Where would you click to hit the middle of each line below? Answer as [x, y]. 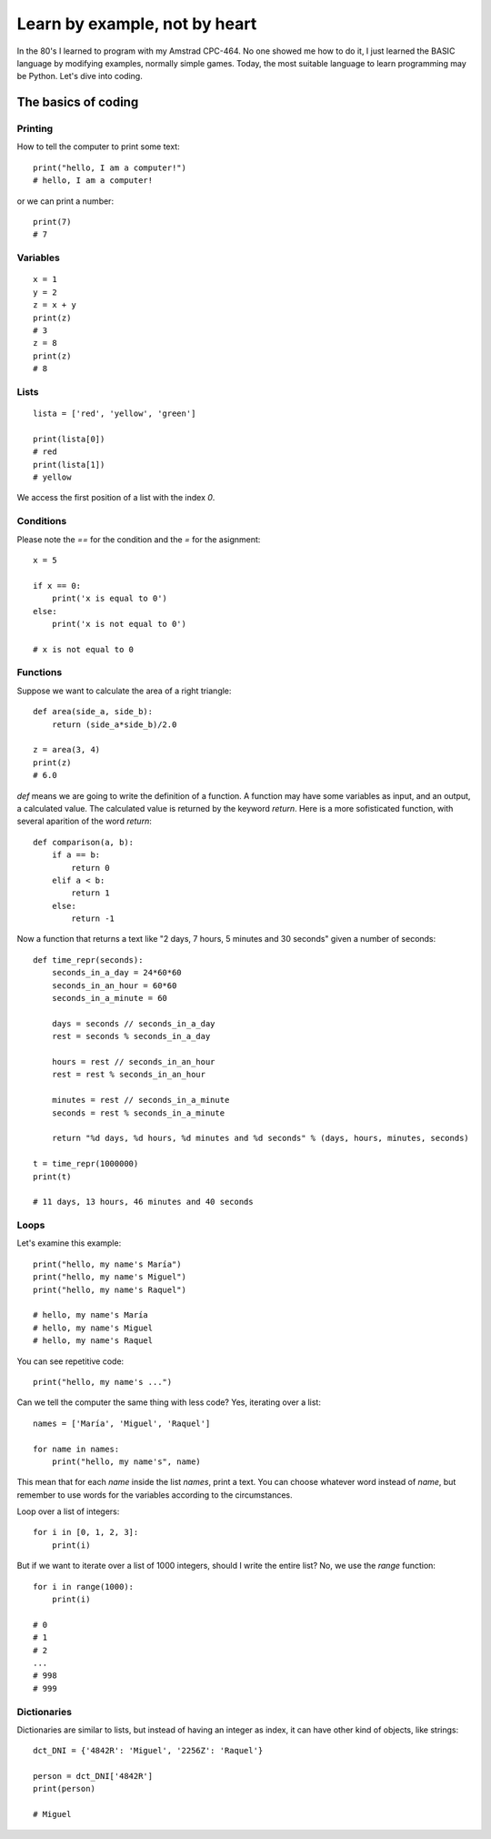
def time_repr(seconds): [88, 960]
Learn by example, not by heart [137, 24]
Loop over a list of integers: [68, 1511]
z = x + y [55, 305]
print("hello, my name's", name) [126, 1461]
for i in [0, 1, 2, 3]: [86, 1532]
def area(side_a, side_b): [93, 712]
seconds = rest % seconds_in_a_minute [138, 1113]
